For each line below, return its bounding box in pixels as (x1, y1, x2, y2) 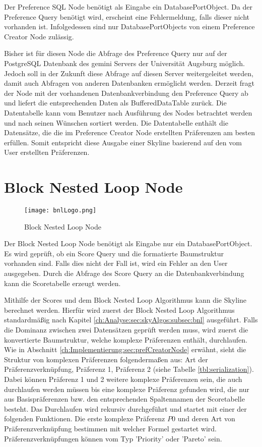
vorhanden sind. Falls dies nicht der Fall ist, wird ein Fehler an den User (4, 258, 228, 268)
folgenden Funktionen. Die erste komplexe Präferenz (4, 413, 165, 424)
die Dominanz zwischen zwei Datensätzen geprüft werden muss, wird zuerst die (4, 324, 248, 335)
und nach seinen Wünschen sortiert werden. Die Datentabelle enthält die (4, 117, 228, 128)
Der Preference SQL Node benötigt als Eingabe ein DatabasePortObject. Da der (4, 2, 252, 12)
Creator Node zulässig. (4, 31, 74, 41)
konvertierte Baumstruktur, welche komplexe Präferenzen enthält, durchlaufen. (4, 334, 247, 345)
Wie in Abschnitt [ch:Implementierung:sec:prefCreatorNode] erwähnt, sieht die (4, 344, 246, 355)
